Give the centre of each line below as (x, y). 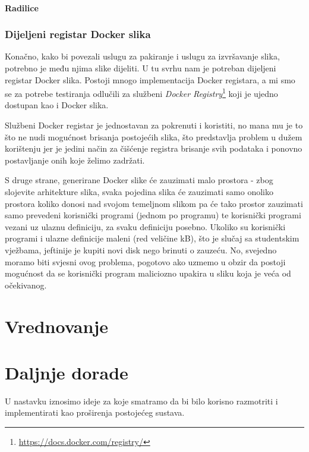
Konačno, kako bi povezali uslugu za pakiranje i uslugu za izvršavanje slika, (142, 56)
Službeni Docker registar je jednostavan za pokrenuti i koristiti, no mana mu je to (154, 125)
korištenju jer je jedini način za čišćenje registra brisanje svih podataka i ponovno (154, 148)
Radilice (22, 7)
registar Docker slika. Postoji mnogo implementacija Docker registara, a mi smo (150, 79)
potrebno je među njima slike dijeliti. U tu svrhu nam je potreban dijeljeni (141, 68)
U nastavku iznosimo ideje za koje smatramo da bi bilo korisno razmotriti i (141, 401)
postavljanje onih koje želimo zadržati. (75, 160)
